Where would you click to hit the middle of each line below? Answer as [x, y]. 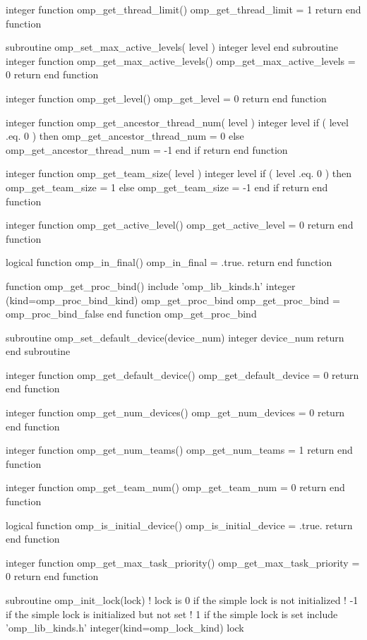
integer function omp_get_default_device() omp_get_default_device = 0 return [182, 374]
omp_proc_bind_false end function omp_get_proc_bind [131, 314]
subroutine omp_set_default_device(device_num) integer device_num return [175, 337]
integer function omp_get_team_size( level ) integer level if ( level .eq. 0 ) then [179, 173]
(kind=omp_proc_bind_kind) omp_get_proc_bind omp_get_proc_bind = [173, 300]
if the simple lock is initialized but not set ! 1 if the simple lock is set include [172, 614]
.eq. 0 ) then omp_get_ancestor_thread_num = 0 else [125, 136]
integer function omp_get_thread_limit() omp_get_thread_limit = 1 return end [183, 9]
